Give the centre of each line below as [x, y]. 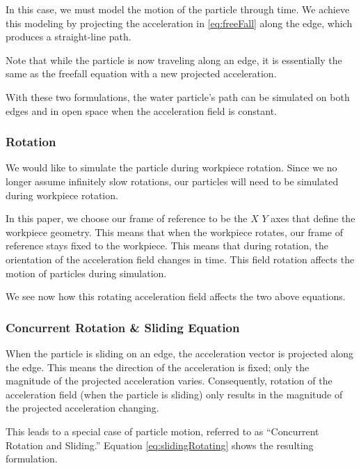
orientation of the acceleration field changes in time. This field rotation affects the [180, 259]
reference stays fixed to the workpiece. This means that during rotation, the [167, 245]
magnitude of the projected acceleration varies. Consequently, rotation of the [169, 381]
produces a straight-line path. [69, 37]
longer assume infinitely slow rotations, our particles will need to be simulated [172, 181]
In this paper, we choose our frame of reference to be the [127, 218]
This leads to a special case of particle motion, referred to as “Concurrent [162, 431]
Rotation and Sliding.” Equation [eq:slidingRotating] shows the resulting [160, 445]
